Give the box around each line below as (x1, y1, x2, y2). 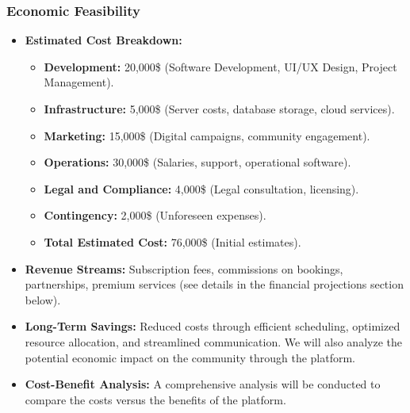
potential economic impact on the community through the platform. (25, 349, 356, 365)
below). (25, 291, 61, 308)
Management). (44, 74, 114, 90)
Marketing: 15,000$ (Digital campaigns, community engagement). (44, 127, 370, 143)
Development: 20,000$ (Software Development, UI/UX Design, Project (44, 58, 397, 75)
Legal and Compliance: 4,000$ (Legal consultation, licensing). (44, 180, 359, 197)
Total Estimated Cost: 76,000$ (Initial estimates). (44, 233, 301, 250)
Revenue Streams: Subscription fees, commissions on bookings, (25, 260, 343, 277)
